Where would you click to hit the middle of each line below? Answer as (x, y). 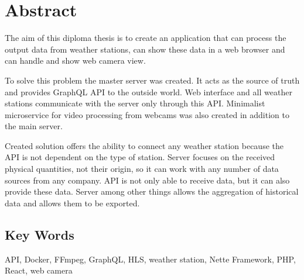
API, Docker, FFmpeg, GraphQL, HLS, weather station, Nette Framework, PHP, (150, 259)
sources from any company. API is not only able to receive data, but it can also (147, 180)
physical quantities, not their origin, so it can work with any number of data (142, 169)
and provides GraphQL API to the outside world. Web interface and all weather (148, 91)
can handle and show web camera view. (75, 61)
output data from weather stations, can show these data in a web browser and (145, 49)
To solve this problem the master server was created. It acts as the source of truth (152, 80)
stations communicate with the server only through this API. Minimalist (135, 103)
